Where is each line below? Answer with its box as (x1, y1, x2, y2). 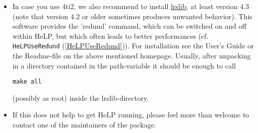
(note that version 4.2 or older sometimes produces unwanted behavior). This (12, 11, 252, 21)
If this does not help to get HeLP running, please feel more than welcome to (12, 109, 249, 120)
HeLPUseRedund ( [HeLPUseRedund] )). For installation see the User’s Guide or (12, 40, 254, 51)
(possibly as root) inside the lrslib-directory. (12, 92, 149, 103)
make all (12, 78, 42, 86)
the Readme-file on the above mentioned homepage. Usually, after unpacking (12, 50, 251, 61)
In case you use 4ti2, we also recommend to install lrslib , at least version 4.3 (12, 1, 249, 11)
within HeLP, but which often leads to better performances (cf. (12, 30, 209, 41)
